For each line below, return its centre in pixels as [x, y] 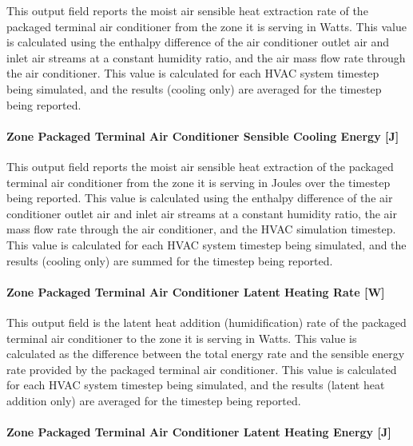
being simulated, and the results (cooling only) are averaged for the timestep [194, 88]
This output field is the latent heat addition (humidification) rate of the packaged [206, 322]
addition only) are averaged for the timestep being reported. [154, 400]
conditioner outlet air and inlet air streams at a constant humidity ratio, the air [202, 213]
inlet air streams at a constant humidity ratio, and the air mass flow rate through [206, 57]
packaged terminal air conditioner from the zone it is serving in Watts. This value [207, 26]
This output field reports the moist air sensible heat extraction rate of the [187, 10]
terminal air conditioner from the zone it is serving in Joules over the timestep [199, 182]
